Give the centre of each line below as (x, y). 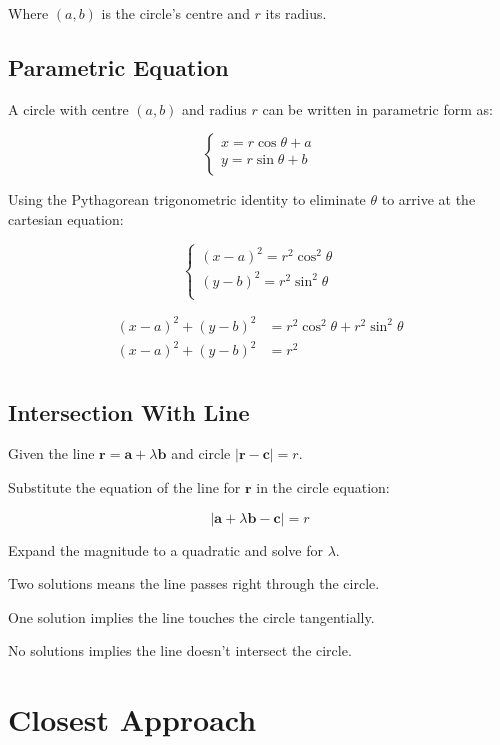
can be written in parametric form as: (377, 108)
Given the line (51, 453)
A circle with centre (68, 108)
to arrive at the (428, 199)
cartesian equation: (66, 218)
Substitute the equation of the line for (124, 487)
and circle (201, 453)
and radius (214, 108)
